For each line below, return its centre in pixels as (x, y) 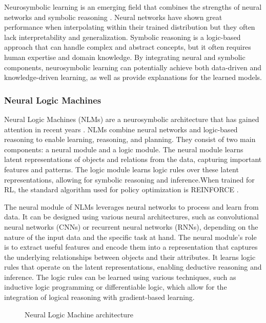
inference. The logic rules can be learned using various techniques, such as (120, 277)
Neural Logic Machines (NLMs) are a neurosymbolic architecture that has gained (132, 119)
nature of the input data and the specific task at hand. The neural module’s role (130, 237)
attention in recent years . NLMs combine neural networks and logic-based (121, 129)
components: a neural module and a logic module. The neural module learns (124, 149)
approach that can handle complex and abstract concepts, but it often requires (128, 47)
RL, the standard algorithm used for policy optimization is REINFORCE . (121, 189)
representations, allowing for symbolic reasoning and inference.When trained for (129, 179)
